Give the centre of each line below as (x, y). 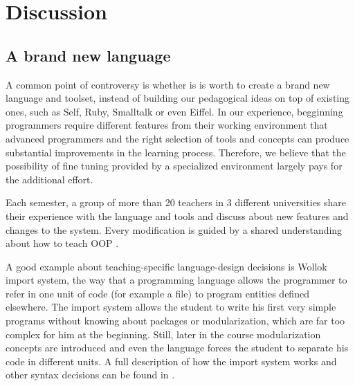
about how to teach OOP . (62, 243)
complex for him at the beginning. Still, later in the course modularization (163, 334)
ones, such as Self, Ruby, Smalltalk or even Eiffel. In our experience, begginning (174, 111)
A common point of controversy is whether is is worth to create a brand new (168, 84)
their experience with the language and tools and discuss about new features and (177, 215)
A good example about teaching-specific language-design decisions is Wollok (166, 266)
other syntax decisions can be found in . (90, 375)
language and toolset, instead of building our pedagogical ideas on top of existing (178, 98)
